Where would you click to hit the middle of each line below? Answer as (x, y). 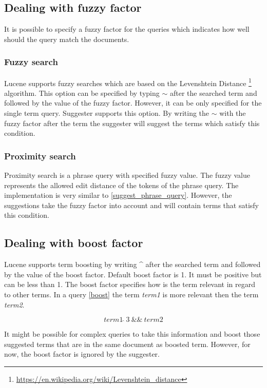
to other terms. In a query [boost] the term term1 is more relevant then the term (131, 294)
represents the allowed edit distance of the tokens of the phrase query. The (121, 185)
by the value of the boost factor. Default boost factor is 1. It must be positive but (133, 274)
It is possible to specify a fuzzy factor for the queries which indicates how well (127, 29)
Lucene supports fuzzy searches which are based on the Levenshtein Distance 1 (128, 82)
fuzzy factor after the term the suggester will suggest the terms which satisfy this (132, 123)
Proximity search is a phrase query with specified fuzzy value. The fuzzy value (127, 175)
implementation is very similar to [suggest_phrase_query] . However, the (118, 195)
